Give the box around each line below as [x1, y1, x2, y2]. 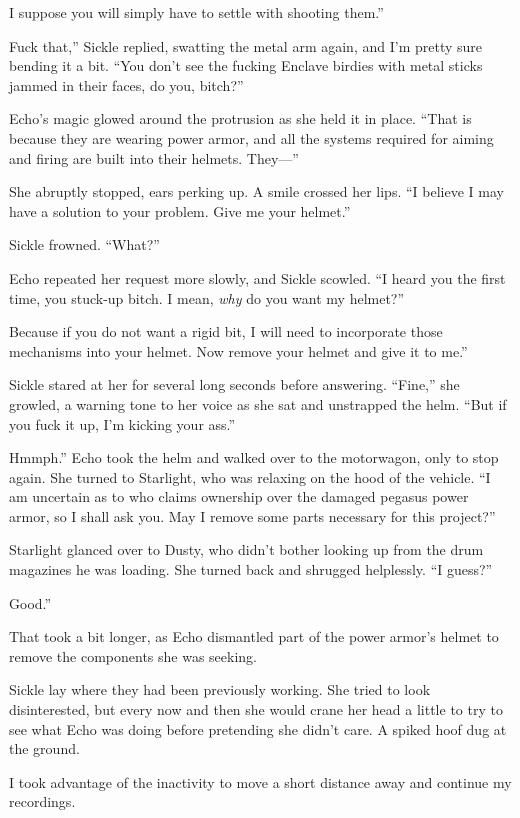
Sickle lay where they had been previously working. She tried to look [9, 679, 431, 700]
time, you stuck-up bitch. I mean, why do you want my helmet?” [9, 287, 405, 308]
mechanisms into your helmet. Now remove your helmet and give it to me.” [9, 340, 468, 361]
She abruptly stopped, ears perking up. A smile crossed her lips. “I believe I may [9, 181, 504, 202]
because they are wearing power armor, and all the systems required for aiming [9, 127, 494, 148]
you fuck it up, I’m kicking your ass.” [9, 413, 236, 434]
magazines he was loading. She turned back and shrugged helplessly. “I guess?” [9, 559, 493, 580]
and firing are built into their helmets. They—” [9, 147, 299, 168]
